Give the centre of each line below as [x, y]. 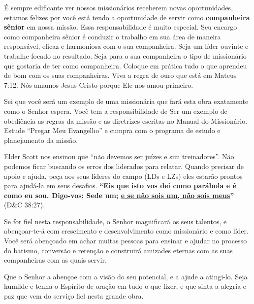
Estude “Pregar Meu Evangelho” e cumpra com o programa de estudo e [112, 130]
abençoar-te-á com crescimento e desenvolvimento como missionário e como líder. [126, 231]
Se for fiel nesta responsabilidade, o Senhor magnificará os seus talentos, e [115, 221]
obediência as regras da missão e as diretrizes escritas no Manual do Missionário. [126, 120]
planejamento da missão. [41, 140]
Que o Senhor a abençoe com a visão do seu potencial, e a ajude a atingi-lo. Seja [126, 276]
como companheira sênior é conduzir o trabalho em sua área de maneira [112, 36]
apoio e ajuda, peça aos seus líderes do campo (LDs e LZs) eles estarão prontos [123, 176]
